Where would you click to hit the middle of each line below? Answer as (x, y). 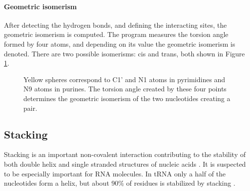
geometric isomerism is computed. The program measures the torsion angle (116, 34)
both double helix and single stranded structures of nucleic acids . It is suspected (125, 164)
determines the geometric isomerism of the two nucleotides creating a (127, 98)
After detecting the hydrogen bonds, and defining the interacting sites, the (115, 25)
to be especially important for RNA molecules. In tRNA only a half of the (115, 173)
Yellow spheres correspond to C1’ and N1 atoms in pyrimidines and (125, 79)
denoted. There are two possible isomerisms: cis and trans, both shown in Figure (125, 53)
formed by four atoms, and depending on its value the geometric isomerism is (120, 43)
